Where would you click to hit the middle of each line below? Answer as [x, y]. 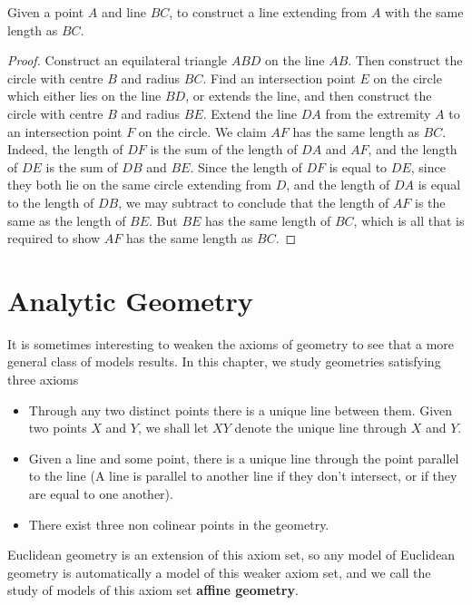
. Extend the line [250, 113]
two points [58, 428]
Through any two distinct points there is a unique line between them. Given [241, 410]
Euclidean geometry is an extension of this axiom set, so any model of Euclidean [231, 555]
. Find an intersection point [279, 78]
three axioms [43, 380]
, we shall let [173, 428]
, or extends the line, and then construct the [309, 96]
